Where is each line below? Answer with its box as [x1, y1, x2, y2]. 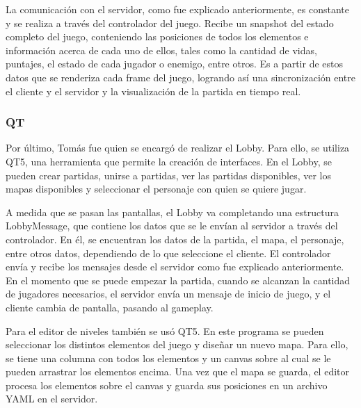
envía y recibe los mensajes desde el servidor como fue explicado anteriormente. [6, 259, 344, 274]
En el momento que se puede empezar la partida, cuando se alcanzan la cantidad [6, 272, 351, 287]
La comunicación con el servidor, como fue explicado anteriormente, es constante [6, 2, 350, 16]
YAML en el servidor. [6, 391, 98, 406]
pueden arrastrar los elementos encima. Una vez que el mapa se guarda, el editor [6, 364, 349, 379]
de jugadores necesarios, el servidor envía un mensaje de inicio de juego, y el [6, 286, 331, 301]
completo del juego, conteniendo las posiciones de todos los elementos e [6, 29, 309, 44]
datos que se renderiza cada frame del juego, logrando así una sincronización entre [6, 70, 355, 84]
